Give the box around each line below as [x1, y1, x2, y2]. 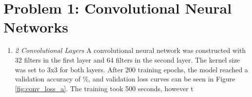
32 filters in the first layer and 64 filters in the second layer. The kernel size [15, 54, 240, 65]
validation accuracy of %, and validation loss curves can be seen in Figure [15, 74, 235, 84]
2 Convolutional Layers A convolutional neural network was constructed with [15, 45, 246, 55]
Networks [3, 17, 69, 37]
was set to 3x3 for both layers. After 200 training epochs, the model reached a [15, 64, 248, 74]
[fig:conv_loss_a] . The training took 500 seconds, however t [15, 83, 194, 93]
